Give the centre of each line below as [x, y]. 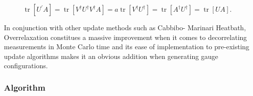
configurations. [26, 66]
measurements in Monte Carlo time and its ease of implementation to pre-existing [127, 47]
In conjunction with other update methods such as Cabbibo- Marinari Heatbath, [125, 27]
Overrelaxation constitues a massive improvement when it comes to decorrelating [126, 37]
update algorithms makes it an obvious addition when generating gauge [111, 56]
